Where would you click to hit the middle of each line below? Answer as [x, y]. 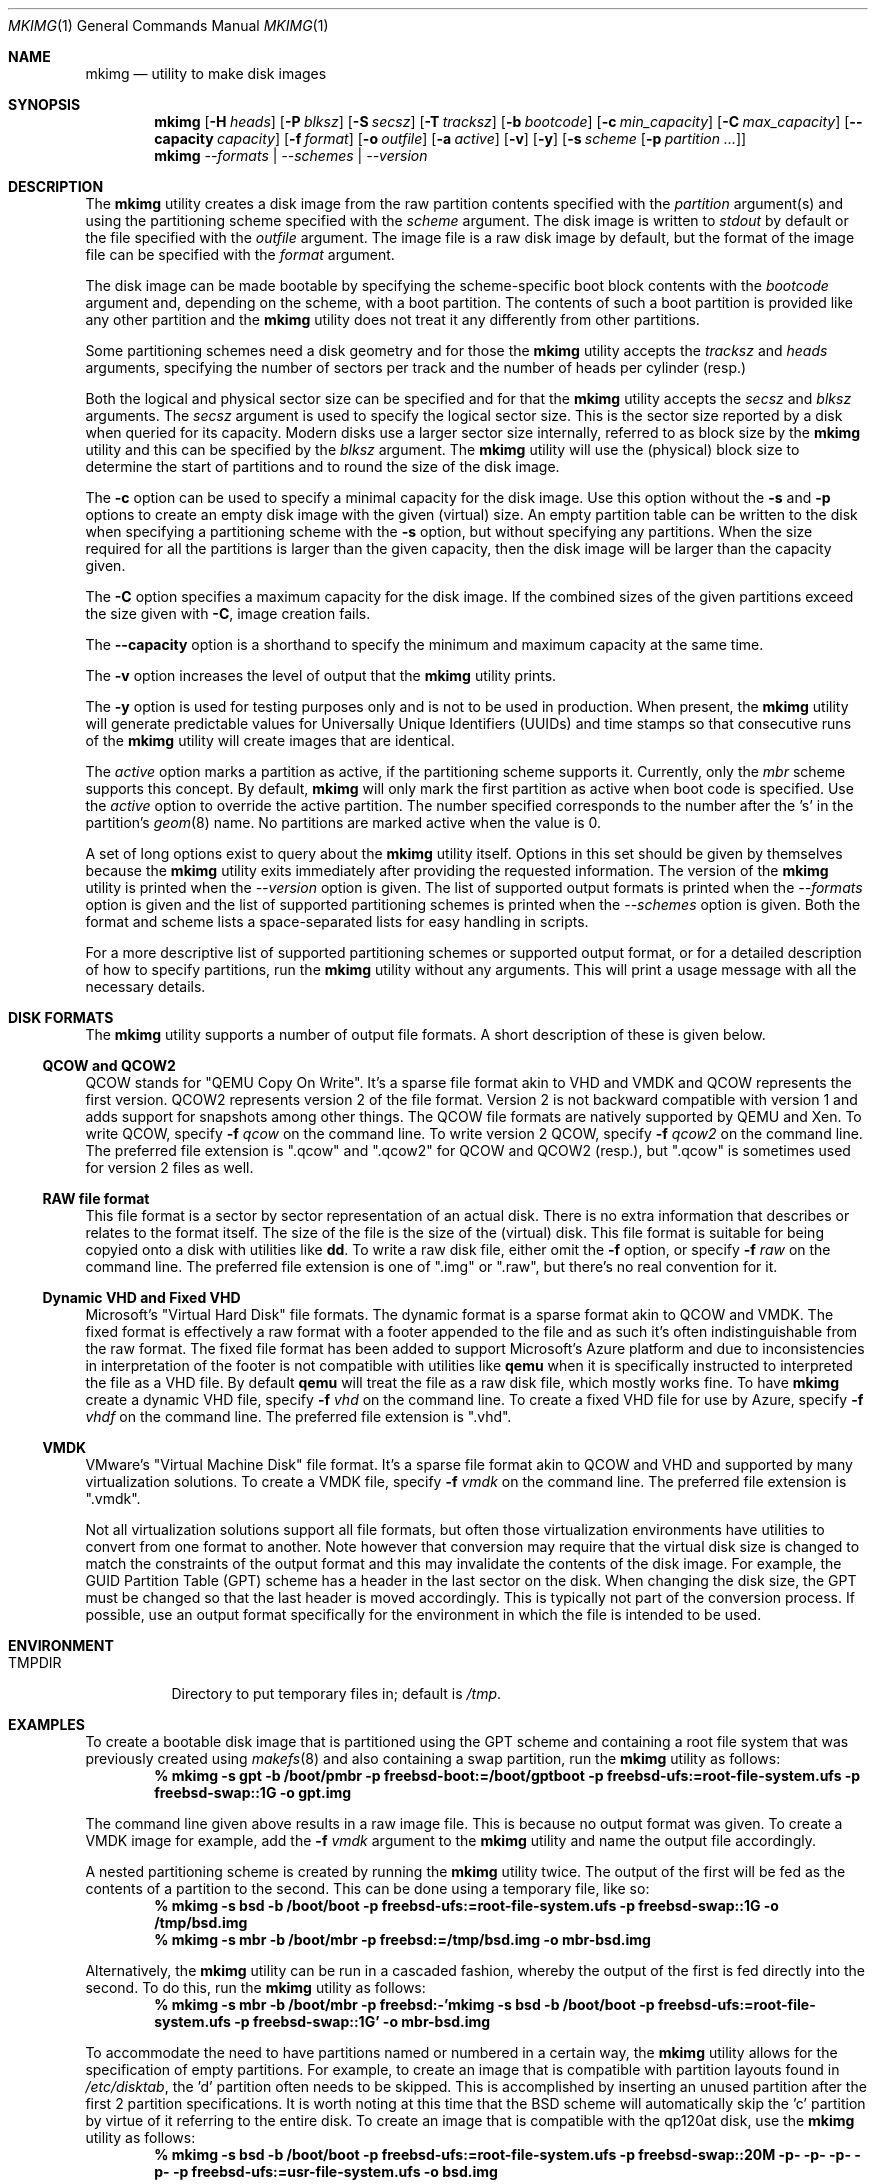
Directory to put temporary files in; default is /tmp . [336, 1693]
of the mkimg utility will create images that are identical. [270, 740]
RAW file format [96, 1198]
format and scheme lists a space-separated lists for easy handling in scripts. [337, 921]
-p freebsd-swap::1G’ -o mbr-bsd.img [362, 2021]
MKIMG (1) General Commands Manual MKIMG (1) [168, 25]
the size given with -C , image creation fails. [228, 613]
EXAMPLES [46, 1724]
